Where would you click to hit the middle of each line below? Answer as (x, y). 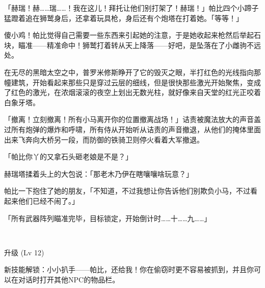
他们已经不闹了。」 (48, 200)
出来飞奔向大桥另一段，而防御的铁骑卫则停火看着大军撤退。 (104, 139)
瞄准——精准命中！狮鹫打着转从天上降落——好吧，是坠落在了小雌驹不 (136, 45)
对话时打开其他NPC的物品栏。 (69, 279)
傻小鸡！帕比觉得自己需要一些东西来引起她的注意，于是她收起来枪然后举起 (129, 35)
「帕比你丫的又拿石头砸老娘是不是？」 (68, 157)
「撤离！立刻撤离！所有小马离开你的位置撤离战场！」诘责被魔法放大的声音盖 (132, 119)
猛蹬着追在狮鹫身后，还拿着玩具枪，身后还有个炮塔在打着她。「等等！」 (124, 18)
